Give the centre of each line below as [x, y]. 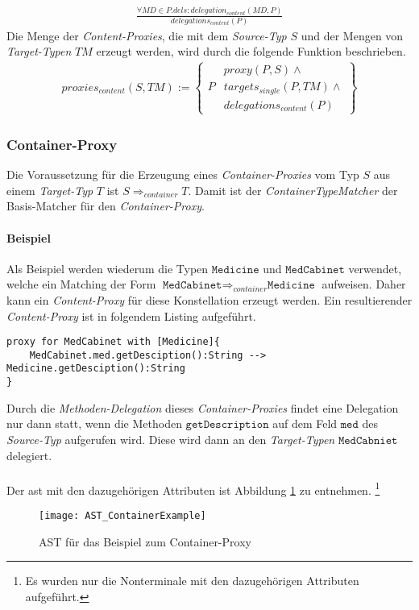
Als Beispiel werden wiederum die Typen [108, 268]
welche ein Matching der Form [81, 284]
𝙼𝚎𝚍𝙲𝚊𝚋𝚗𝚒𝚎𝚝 [368, 440]
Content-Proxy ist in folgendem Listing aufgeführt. [131, 315]
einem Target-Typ [50, 190]
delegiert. [29, 455]
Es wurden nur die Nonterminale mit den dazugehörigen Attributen [192, 581]
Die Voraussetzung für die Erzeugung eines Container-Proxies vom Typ [183, 174]
